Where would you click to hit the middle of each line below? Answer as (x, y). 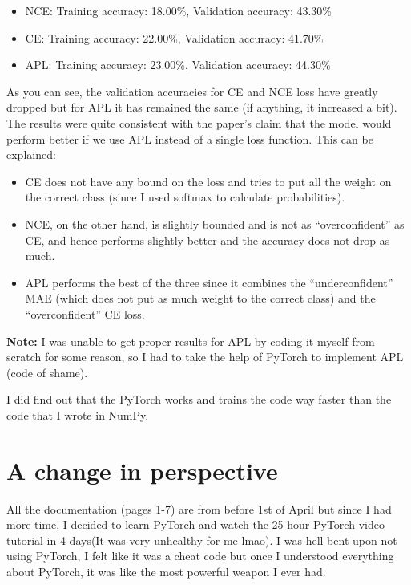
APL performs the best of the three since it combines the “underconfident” (209, 282)
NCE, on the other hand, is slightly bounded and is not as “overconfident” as (215, 223)
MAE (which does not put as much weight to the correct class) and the (200, 298)
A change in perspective (142, 470)
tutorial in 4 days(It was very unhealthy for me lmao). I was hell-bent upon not (202, 540)
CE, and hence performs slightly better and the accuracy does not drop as (208, 240)
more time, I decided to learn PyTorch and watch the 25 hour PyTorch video (195, 524)
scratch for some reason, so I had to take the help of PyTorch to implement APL (205, 357)
